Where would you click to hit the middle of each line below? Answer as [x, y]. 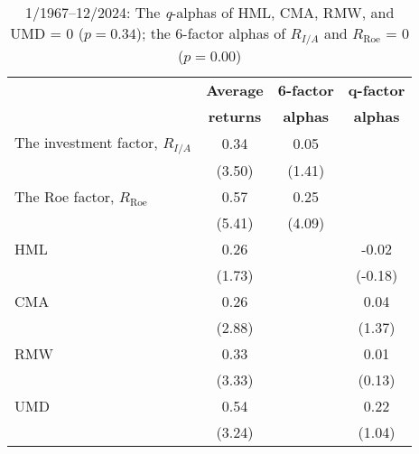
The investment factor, [86, 142]
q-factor [377, 89]
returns [235, 116]
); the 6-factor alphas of [211, 33]
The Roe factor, [65, 196]
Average [235, 89]
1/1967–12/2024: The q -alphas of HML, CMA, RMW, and [209, 12]
